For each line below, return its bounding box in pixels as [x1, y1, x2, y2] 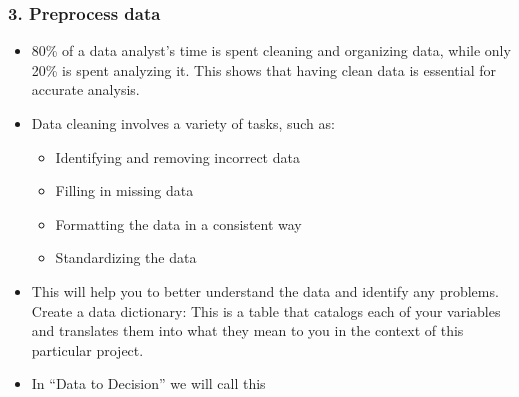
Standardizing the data [55, 247, 197, 268]
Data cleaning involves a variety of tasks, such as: [31, 113, 335, 133]
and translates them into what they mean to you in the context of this [31, 320, 464, 341]
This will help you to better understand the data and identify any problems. [31, 280, 499, 301]
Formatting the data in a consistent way [55, 213, 302, 234]
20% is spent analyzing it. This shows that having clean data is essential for [31, 59, 496, 80]
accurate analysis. [31, 79, 140, 100]
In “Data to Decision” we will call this [31, 373, 266, 394]
